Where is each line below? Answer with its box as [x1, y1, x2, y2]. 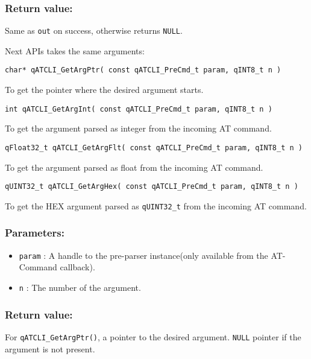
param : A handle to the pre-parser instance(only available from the [19, 249, 268, 261]
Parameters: [5, 225, 65, 240]
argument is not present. [5, 342, 95, 355]
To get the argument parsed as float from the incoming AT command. [5, 160, 263, 173]
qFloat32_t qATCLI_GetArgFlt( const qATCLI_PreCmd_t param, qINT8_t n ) [5, 143, 303, 152]
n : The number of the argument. [19, 281, 141, 293]
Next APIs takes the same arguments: [5, 44, 145, 57]
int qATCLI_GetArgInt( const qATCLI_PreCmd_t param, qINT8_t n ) [5, 104, 272, 113]
